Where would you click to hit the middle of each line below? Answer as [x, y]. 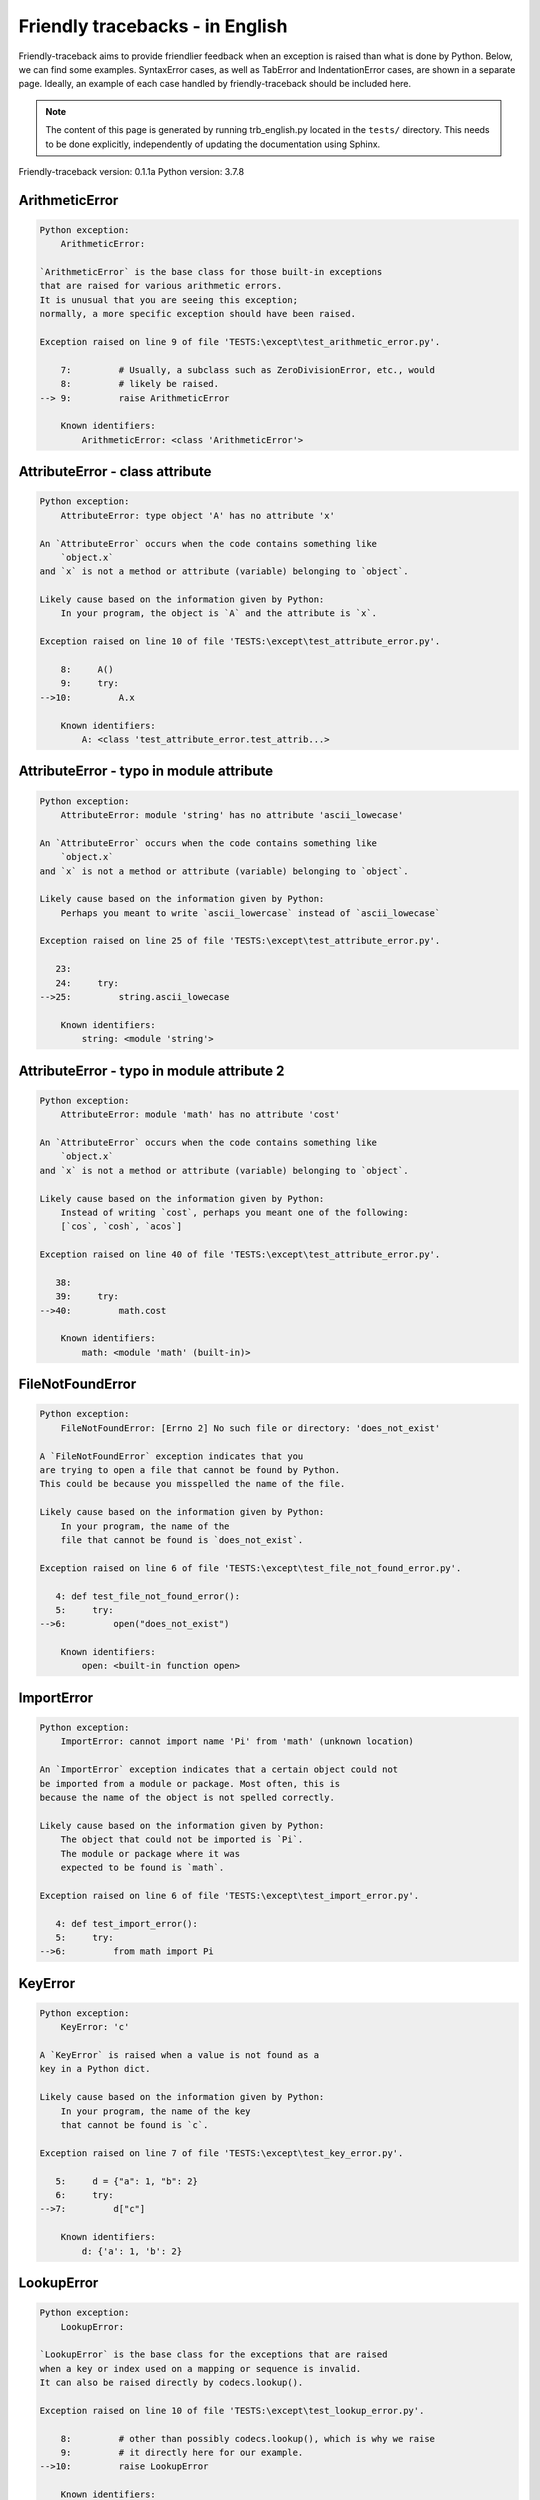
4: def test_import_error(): [127, 1923]
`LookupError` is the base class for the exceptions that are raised [213, 2354]
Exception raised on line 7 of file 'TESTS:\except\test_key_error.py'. [221, 2153]
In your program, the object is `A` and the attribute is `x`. [219, 613]
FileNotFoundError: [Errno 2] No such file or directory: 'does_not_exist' [250, 1428]
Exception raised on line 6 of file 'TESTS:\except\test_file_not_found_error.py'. [250, 1568]
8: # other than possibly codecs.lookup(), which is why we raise [247, 2438]
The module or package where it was [150, 1853]
